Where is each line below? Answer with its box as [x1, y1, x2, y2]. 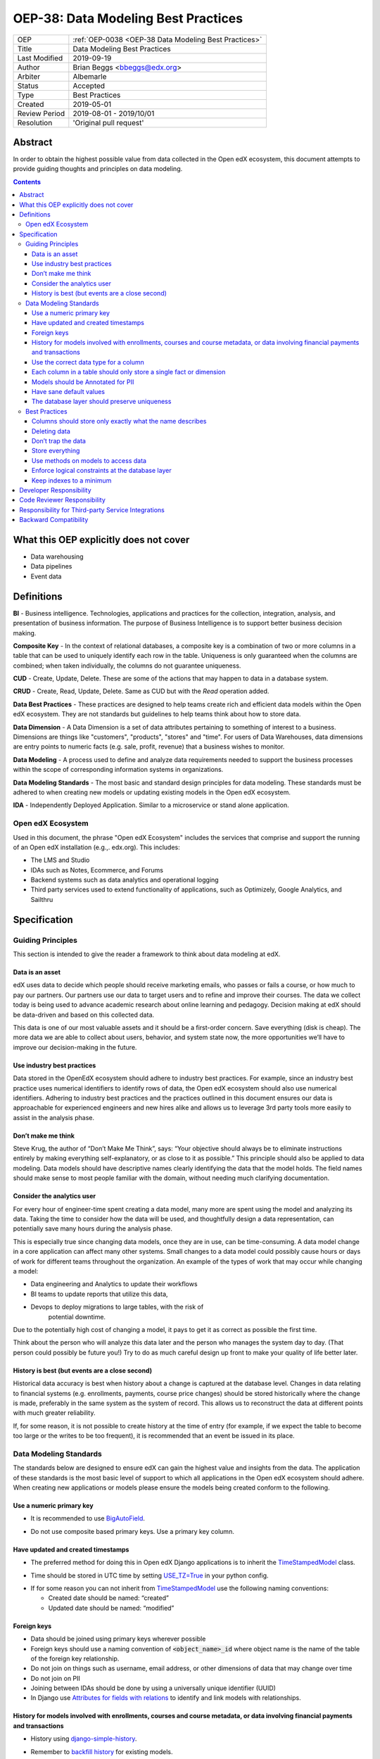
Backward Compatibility [19, 516, 89, 524]
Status [17, 81, 39, 91]
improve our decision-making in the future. [13, 1043, 137, 1051]
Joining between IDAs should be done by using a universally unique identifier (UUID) [30, 1684, 276, 1692]
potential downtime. [48, 1312, 106, 1321]
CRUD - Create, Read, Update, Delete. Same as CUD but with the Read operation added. [13, 687, 270, 696]
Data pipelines [30, 562, 72, 571]
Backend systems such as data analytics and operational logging [30, 876, 219, 884]
